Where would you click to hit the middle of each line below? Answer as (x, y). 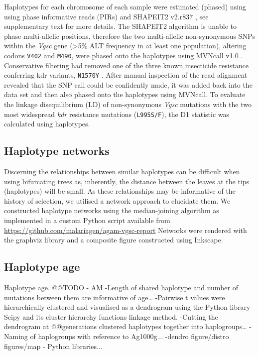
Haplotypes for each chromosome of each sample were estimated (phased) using (125, 6)
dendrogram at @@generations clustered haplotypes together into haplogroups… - (128, 326)
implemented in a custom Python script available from (87, 220)
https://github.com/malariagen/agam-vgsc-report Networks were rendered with (126, 230)
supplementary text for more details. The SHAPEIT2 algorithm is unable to (121, 26)
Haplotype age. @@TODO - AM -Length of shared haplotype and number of (121, 288)
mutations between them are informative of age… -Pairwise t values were (115, 297)
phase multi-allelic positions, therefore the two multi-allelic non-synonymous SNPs (129, 36)
